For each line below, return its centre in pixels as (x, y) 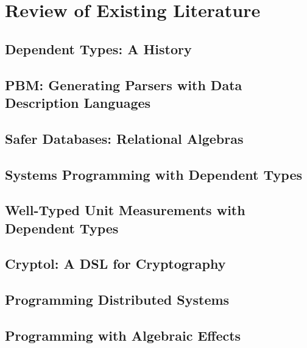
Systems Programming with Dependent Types (154, 174)
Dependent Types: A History (98, 48)
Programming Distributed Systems (117, 300)
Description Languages (78, 102)
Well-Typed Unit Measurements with (125, 210)
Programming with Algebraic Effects (123, 336)
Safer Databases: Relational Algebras (124, 138)
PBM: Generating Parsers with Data (124, 84)
